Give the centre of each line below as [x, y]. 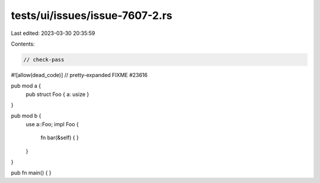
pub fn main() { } [31, 173]
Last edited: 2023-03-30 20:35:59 [53, 33]
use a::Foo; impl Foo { [52, 124]
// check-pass [44, 60]
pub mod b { [26, 116]
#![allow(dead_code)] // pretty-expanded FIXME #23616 [79, 75]
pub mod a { [26, 86]
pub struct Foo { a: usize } [57, 94]
